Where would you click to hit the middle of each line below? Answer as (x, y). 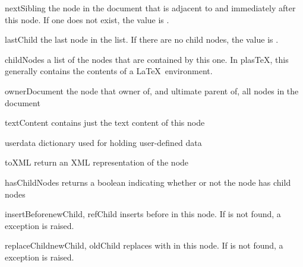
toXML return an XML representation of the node (97, 162)
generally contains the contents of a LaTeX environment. (109, 71)
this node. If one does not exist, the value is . (87, 19)
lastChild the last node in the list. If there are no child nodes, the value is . (142, 39)
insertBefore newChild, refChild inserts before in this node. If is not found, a (143, 214)
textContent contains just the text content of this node (105, 123)
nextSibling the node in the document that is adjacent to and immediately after (150, 8)
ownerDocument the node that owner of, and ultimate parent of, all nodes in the (152, 90)
